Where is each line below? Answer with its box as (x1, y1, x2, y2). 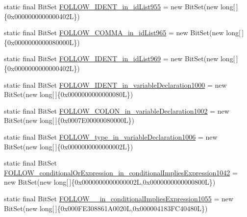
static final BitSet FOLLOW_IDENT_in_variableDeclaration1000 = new (4, 79, 227, 90)
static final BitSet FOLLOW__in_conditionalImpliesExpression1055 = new (4, 193, 234, 203)
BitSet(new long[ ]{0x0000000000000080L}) (4, 89, 133, 99)
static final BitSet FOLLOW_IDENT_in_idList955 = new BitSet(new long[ (4, 1, 235, 11)
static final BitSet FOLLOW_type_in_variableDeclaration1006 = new (4, 131, 218, 142)
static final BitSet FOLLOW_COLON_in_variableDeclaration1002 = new (4, 105, 229, 116)
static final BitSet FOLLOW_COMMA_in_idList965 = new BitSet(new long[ (4, 27, 241, 38)
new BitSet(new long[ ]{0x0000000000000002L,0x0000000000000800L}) (4, 177, 216, 187)
